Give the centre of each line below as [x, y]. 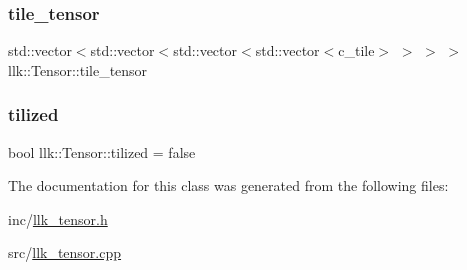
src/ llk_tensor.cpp [65, 252]
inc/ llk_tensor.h [58, 218]
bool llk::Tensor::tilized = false [102, 151]
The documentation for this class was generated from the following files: [228, 185]
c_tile [356, 50]
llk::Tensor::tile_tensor [78, 69]
